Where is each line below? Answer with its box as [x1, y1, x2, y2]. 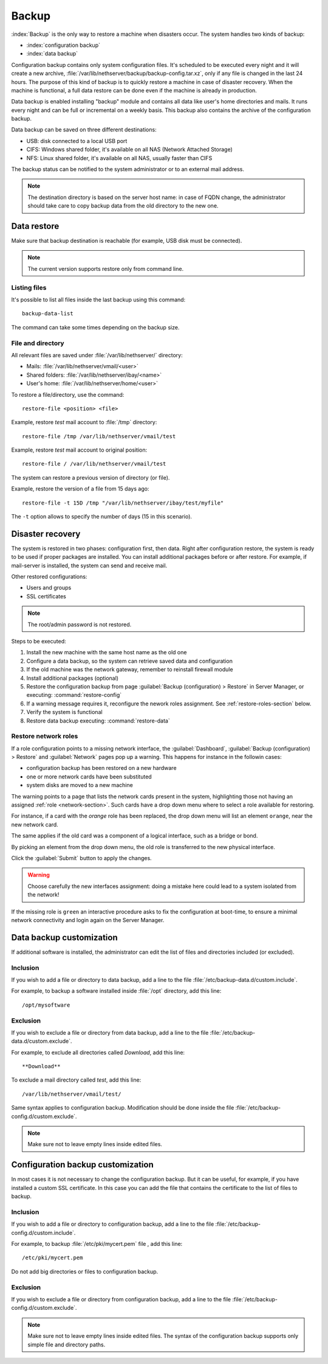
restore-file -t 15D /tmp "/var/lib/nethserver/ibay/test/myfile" [22, 499, 224, 506]
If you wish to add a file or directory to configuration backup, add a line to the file [11, 1220, 214, 1228]
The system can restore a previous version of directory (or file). [11, 474, 170, 481]
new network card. [11, 820, 59, 828]
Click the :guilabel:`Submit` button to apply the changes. [11, 855, 152, 861]
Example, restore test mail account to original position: [11, 446, 148, 453]
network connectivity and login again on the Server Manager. [11, 916, 165, 923]
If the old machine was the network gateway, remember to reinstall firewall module [26, 666, 233, 673]
